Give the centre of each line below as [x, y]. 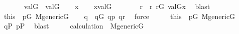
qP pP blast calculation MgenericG [74, 26]
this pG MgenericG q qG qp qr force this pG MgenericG [119, 16]
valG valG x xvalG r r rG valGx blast [117, 6]
